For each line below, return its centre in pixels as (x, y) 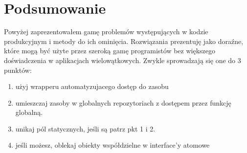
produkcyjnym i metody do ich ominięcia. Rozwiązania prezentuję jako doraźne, (124, 41)
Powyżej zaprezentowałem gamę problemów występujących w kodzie (106, 32)
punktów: (18, 70)
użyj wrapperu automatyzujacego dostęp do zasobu (92, 86)
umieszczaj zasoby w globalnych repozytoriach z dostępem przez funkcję (123, 102)
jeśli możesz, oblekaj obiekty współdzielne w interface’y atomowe (112, 145)
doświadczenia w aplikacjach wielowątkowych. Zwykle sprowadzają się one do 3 (123, 60)
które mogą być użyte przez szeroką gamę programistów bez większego (110, 51)
